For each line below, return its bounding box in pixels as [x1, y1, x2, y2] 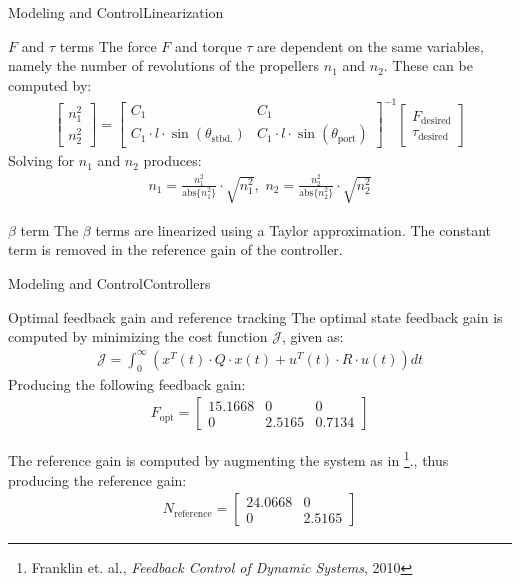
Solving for [8, 150, 75, 171]
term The [20, 219, 79, 240]
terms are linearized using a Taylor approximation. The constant [95, 219, 491, 240]
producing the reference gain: [8, 469, 187, 490]
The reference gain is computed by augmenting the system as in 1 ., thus [8, 447, 449, 470]
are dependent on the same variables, [257, 35, 484, 56]
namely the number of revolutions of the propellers [8, 55, 320, 76]
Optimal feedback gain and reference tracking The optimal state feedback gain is [8, 306, 503, 327]
